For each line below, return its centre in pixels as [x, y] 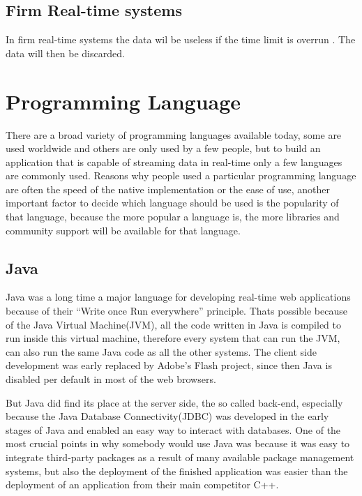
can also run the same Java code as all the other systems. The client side [161, 351]
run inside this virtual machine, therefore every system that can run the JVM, [173, 338]
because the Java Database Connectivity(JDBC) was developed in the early [167, 416]
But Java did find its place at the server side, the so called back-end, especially [174, 402]
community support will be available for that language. [123, 230]
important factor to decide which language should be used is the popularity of [172, 203]
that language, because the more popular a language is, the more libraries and [173, 217]
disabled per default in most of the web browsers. [111, 379]
